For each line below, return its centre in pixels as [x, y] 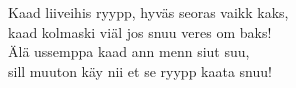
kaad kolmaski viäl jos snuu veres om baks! [140, 31]
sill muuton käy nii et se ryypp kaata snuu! [140, 70]
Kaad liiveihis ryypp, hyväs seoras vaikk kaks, [148, 12]
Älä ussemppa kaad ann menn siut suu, [129, 51]
